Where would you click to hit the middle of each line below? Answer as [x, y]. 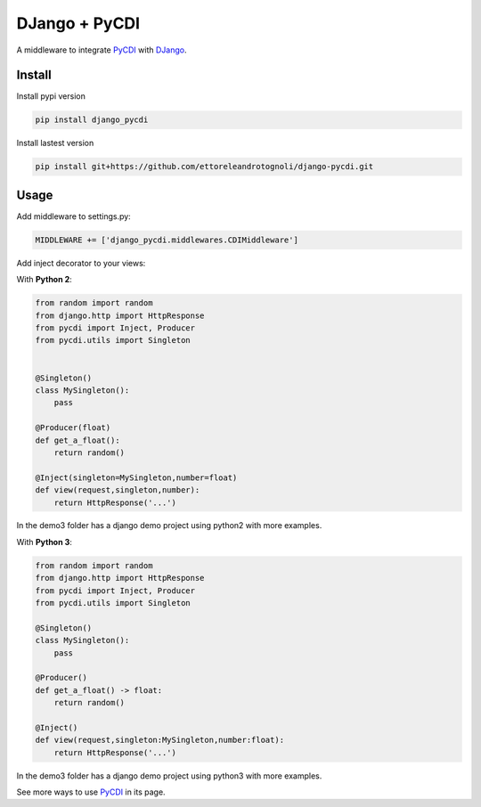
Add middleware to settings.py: [73, 216]
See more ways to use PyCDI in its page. [91, 792]
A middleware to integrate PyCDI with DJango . [102, 50]
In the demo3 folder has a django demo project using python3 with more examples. [169, 776]
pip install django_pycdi [92, 120]
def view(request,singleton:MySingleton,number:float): [160, 740]
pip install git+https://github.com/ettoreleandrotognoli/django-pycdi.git [204, 167]
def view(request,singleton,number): [118, 490]
